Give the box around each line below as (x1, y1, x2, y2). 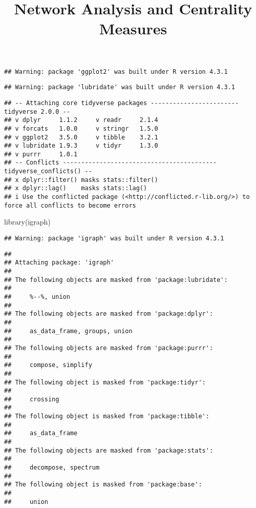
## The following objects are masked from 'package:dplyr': (4, 310, 214, 318)
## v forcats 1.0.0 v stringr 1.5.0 (4, 125, 158, 132)
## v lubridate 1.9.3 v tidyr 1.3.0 (4, 142, 158, 150)
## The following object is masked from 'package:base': (4, 481, 202, 489)
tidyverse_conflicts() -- (4, 168, 92, 175)
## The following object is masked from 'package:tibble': (4, 413, 209, 420)
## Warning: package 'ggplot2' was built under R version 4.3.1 (4, 68, 228, 75)
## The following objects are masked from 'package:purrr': (4, 344, 214, 352)
